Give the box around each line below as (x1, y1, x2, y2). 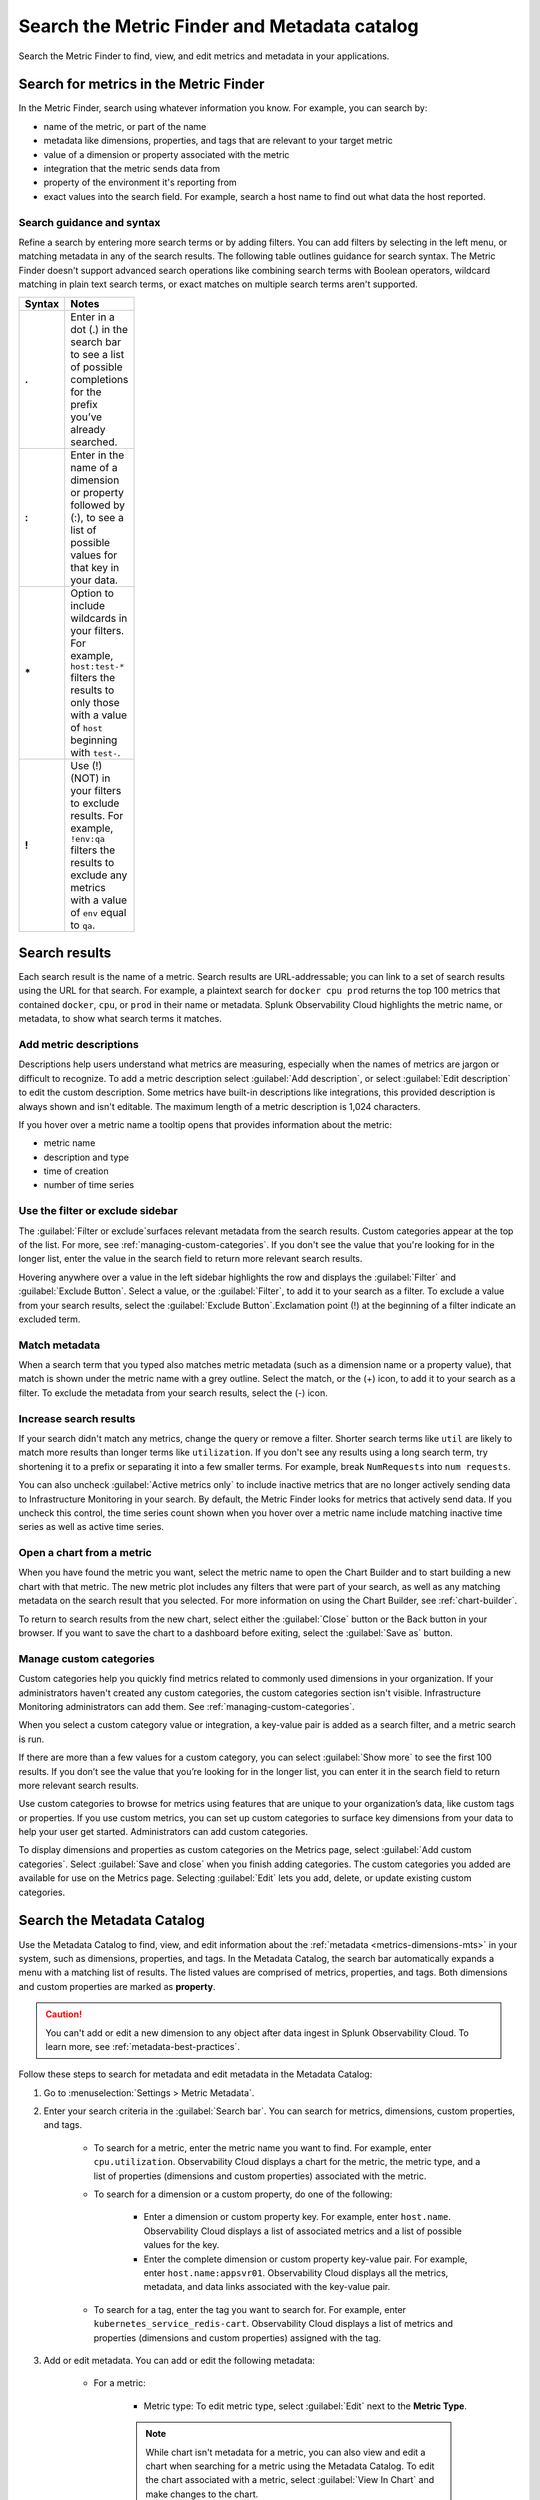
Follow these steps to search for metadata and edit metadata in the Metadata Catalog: (18, 2068, 373, 2080)
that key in (70, 560, 120, 574)
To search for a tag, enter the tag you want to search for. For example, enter (93, 2303, 407, 2315)
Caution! (45, 2008, 83, 2020)
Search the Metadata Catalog (18, 1912, 205, 1929)
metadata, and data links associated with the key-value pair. (143, 2281, 391, 2293)
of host (70, 720, 104, 734)
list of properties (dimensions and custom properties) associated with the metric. (93, 2170, 427, 2182)
